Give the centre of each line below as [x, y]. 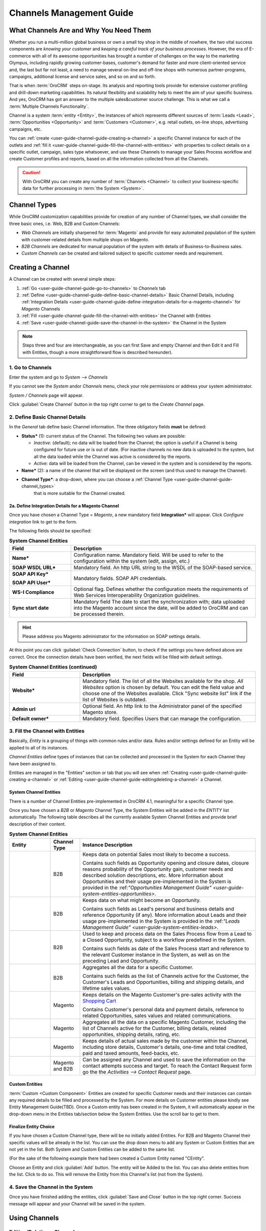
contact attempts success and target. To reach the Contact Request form [167, 1066]
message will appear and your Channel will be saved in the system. [77, 1203]
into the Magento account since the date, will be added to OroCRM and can [161, 608]
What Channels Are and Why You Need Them [80, 30]
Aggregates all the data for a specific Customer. [138, 967]
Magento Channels [41, 309]
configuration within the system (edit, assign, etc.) [132, 561]
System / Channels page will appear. [46, 395]
